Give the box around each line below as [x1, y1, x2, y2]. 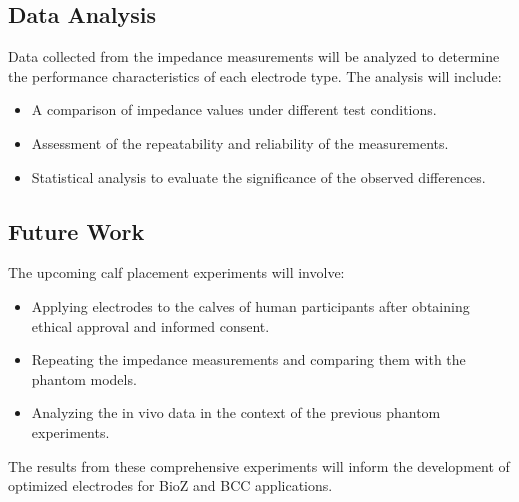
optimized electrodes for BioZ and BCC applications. [8, 475, 333, 496]
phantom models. [31, 368, 137, 389]
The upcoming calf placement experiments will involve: [8, 262, 345, 283]
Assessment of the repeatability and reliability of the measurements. [31, 132, 449, 153]
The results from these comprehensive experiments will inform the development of [8, 455, 510, 476]
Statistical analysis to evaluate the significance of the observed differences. [31, 166, 486, 187]
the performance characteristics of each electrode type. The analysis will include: [8, 65, 502, 86]
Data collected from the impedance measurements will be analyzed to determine [8, 46, 500, 67]
